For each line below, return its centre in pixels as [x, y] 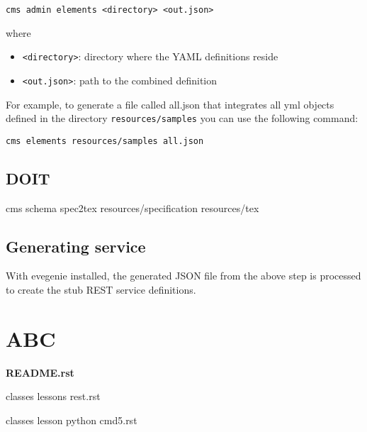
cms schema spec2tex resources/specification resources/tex [132, 207]
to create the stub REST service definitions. [101, 290]
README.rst [40, 372]
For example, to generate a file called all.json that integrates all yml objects [170, 104]
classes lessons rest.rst [53, 396]
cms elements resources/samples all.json [105, 141]
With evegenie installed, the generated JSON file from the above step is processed [183, 276]
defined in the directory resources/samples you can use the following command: [182, 118]
